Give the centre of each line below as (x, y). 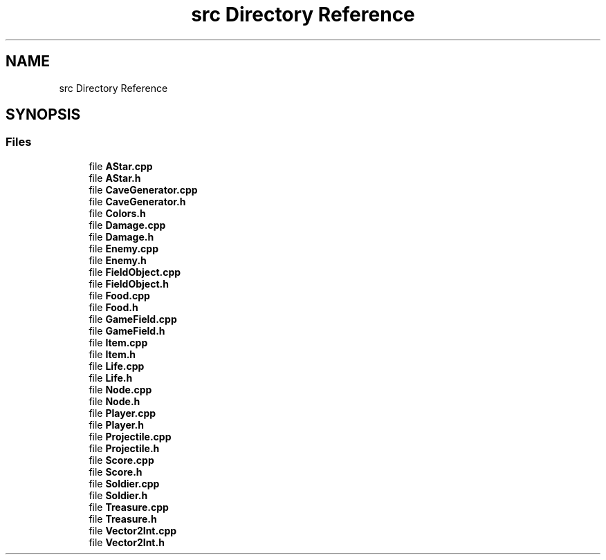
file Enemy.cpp (124, 248)
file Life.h (111, 377)
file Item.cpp (118, 342)
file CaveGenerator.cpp (143, 189)
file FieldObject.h (129, 283)
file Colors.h (117, 213)
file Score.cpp (121, 460)
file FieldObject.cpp (135, 272)
